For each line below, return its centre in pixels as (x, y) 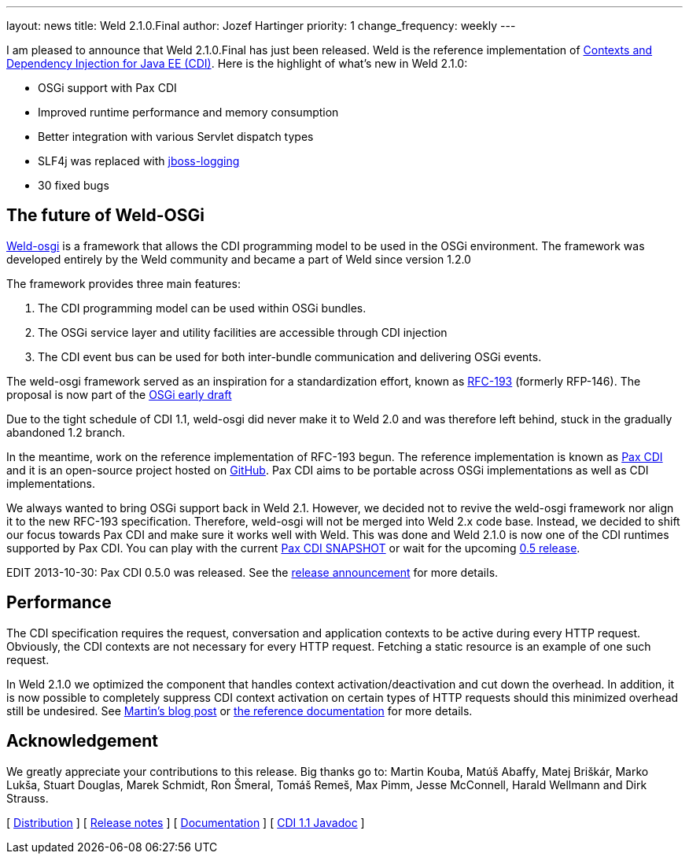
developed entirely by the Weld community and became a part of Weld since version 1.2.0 (239, 259)
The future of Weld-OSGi (105, 216)
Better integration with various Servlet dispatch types (176, 137)
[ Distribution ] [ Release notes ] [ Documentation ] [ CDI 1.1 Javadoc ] (186, 822)
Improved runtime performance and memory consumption (188, 112)
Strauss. (28, 798)
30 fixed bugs (74, 185)
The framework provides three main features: (123, 283)
